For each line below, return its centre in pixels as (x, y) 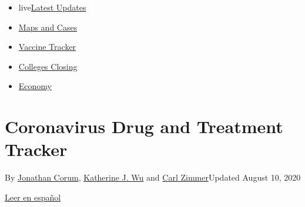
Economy (35, 86)
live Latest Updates (52, 7)
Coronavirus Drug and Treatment (144, 126)
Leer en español (33, 197)
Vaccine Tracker (47, 47)
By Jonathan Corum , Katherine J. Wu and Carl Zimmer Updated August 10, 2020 (153, 177)
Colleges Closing (48, 66)
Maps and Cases (48, 27)
